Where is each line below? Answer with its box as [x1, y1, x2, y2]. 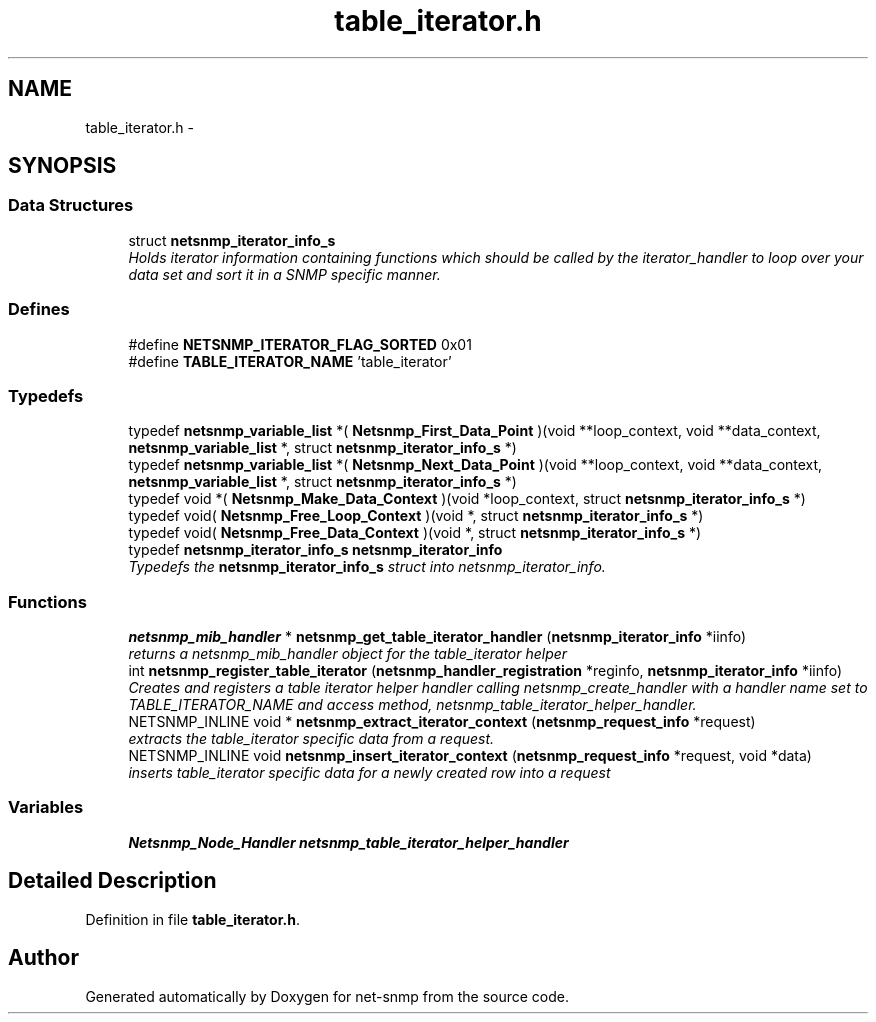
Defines [8, 299, 70, 320]
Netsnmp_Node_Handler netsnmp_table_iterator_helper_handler [128, 833, 569, 851]
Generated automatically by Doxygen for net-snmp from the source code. [85, 987, 570, 1005]
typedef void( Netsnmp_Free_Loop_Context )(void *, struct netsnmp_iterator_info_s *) [128, 507, 704, 525]
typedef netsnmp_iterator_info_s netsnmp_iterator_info [128, 541, 503, 559]
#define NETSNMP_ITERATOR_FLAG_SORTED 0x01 [128, 335, 472, 353]
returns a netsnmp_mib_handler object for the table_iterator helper [128, 645, 568, 663]
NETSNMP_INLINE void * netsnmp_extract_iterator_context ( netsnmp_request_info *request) [128, 713, 756, 731]
